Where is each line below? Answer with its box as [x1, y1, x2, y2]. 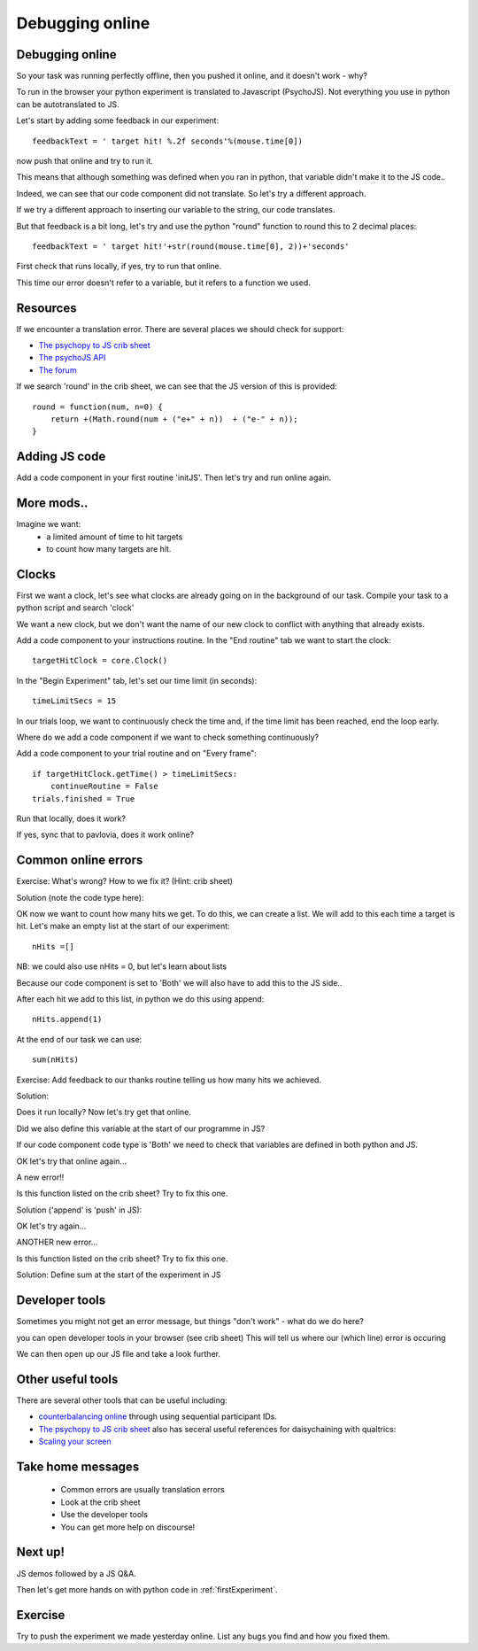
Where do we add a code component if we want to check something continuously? [16, 732, 319, 743]
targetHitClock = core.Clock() [32, 655, 168, 666]
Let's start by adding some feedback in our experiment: [16, 115, 220, 126]
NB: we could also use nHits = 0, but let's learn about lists [16, 961, 227, 972]
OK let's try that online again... [16, 1156, 127, 1167]
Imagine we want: [16, 519, 81, 530]
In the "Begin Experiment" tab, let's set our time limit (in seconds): [16, 675, 258, 686]
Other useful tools [16, 1371, 119, 1386]
